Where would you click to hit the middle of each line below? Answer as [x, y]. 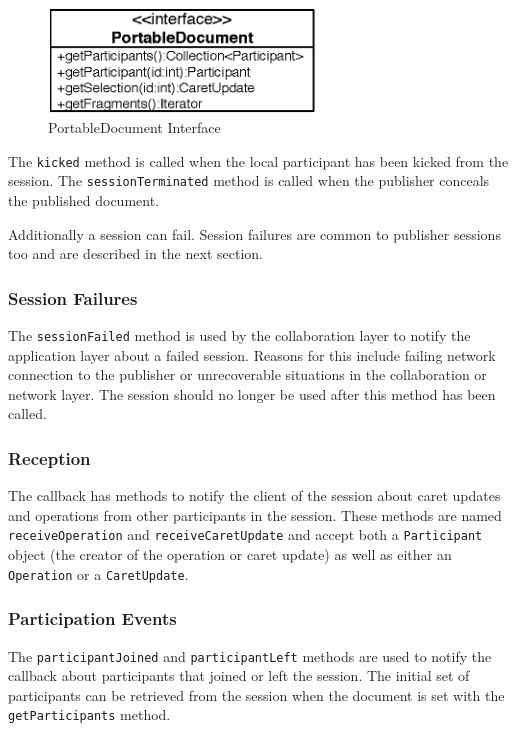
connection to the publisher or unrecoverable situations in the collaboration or [247, 374]
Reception [49, 457]
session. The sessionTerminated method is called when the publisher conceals [249, 180]
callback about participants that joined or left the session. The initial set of [239, 675]
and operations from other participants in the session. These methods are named [255, 514]
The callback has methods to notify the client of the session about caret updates [254, 495]
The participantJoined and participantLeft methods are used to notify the [250, 655]
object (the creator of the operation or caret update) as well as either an [230, 554]
